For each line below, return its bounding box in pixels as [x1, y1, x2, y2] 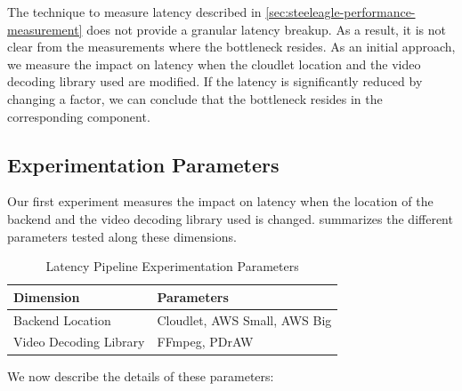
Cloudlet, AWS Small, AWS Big [157, 310, 332, 329]
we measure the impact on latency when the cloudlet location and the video [7, 54, 421, 73]
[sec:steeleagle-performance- [265, 3, 416, 20]
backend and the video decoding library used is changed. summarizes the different [7, 209, 453, 227]
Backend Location [13, 310, 111, 329]
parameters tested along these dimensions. [7, 227, 237, 245]
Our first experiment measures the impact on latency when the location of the [7, 192, 434, 211]
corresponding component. [7, 107, 150, 125]
